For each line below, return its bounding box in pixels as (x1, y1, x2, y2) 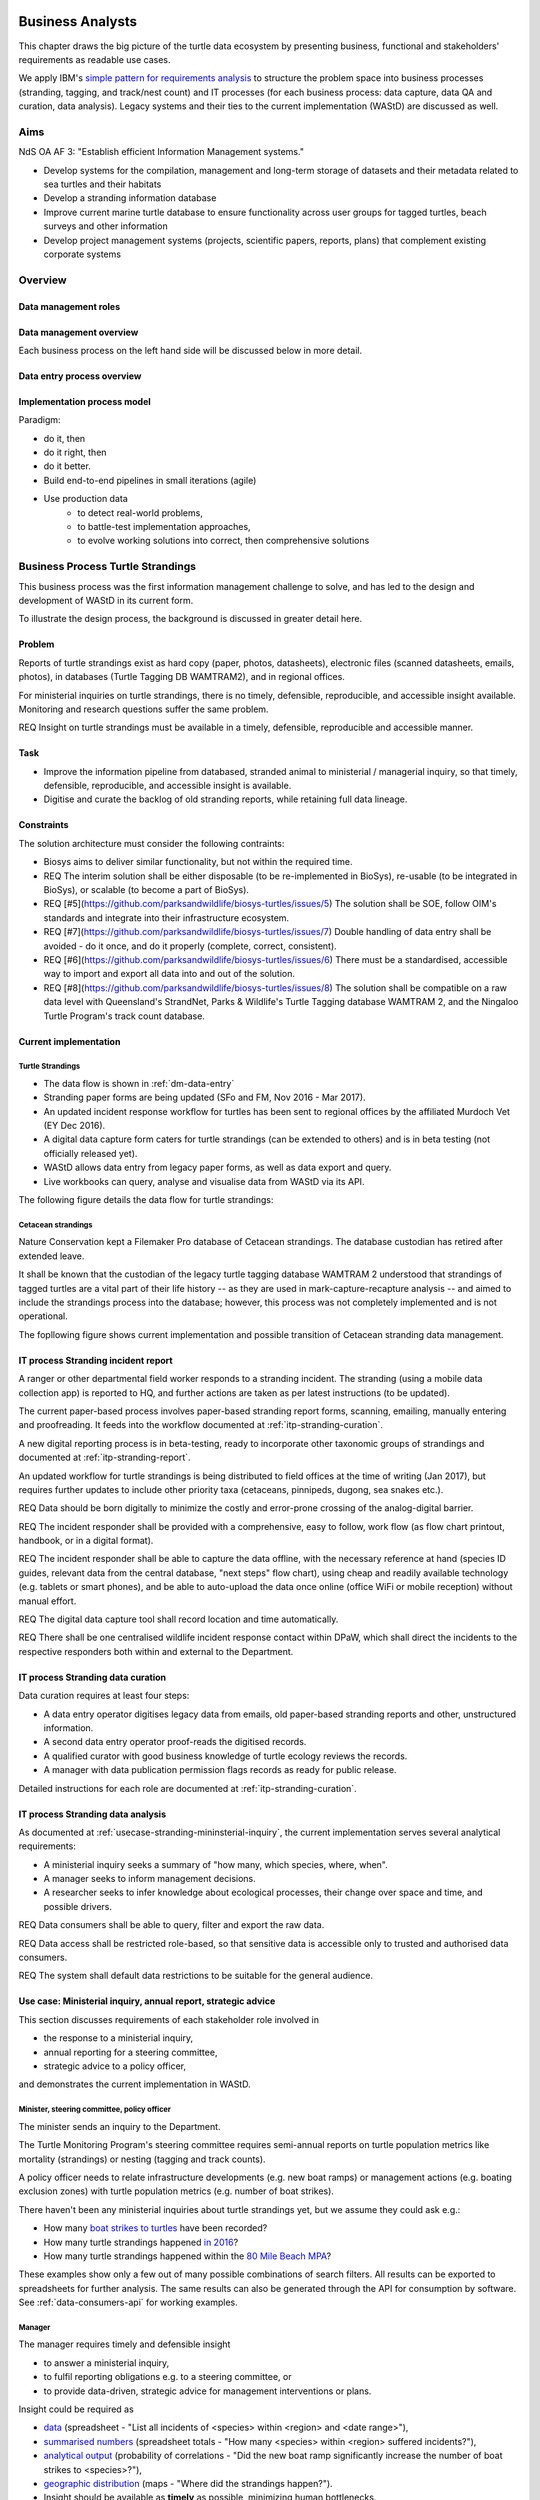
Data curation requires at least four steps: (18, 1690, 190, 1702)
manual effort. (18, 1595, 77, 1607)
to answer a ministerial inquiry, (43, 2356, 170, 2369)
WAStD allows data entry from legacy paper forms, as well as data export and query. (43, 1161, 392, 1174)
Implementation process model (18, 395, 152, 407)
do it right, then (43, 446, 107, 459)
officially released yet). (43, 1147, 138, 1159)
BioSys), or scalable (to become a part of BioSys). (43, 884, 250, 896)
